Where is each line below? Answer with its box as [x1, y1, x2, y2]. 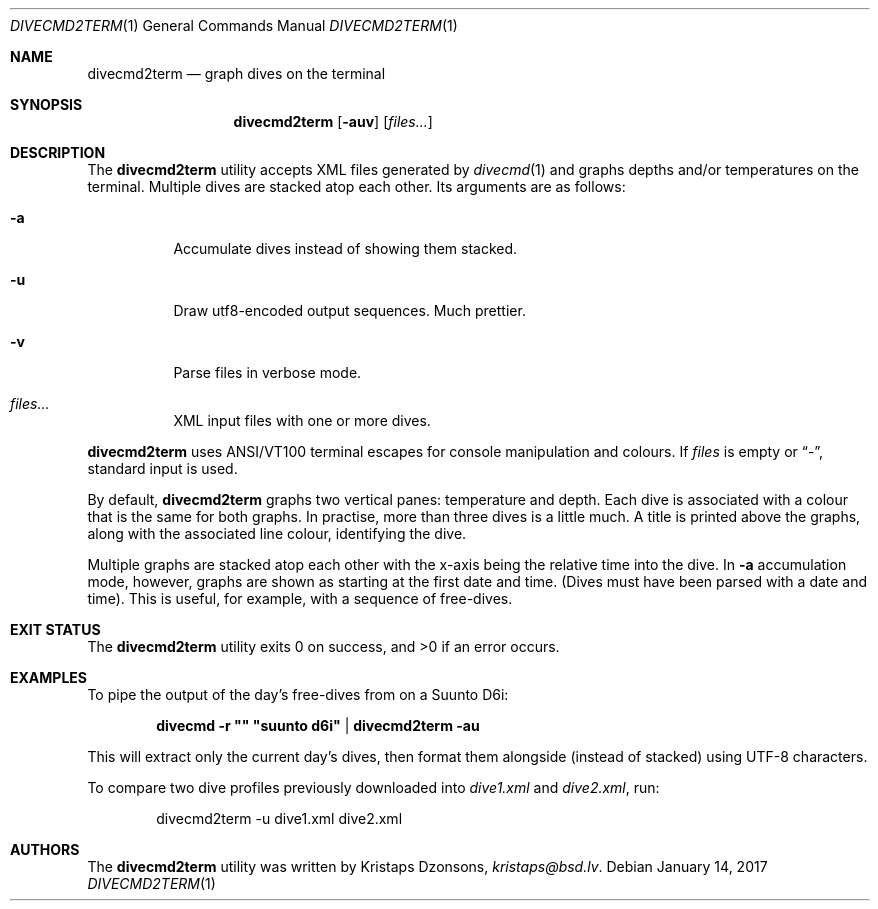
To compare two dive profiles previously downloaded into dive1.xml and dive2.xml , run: [87, 779, 660, 796]
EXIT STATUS [10, 621, 101, 638]
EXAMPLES [10, 669, 87, 686]
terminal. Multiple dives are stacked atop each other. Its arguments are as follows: [87, 178, 626, 195]
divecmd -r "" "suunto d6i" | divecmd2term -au [156, 717, 480, 734]
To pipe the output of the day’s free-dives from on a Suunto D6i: [87, 686, 509, 703]
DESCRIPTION [10, 144, 106, 161]
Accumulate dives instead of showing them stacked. [173, 240, 518, 257]
